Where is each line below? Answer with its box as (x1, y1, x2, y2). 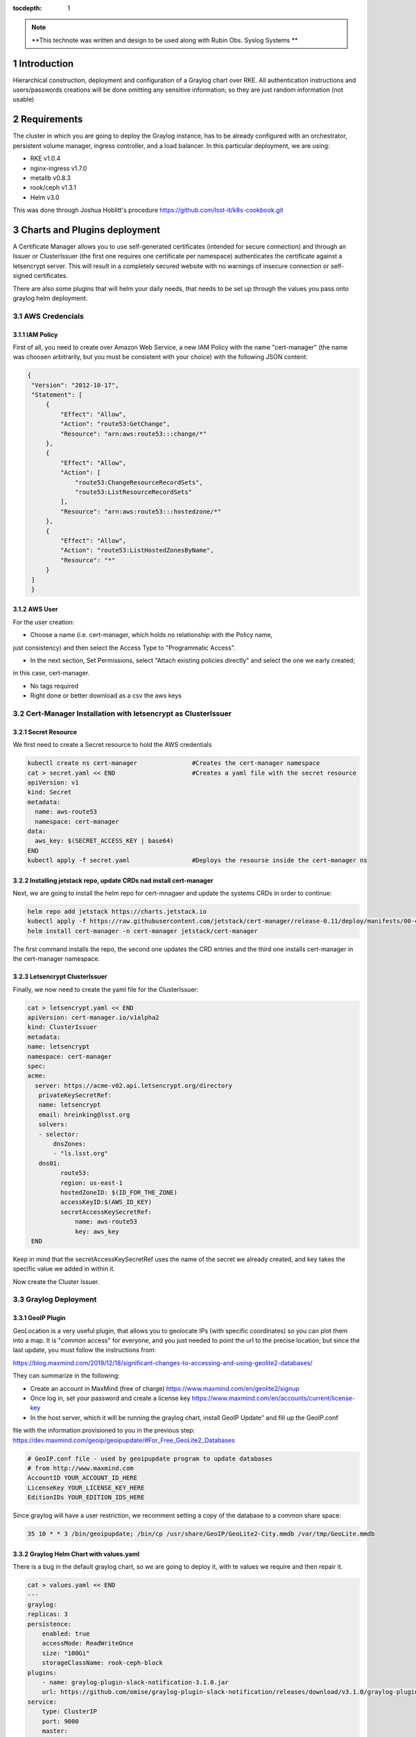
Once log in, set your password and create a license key (30, 1394, 191, 1402)
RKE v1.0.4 (30, 154, 61, 163)
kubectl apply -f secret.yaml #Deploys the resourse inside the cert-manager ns (27, 857, 367, 864)
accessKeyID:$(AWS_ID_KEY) (60, 1199, 153, 1206)
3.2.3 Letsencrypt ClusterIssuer (12, 973, 107, 981)
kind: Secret (27, 789, 72, 796)
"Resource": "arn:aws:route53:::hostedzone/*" (60, 507, 222, 516)
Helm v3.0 (30, 193, 60, 201)
